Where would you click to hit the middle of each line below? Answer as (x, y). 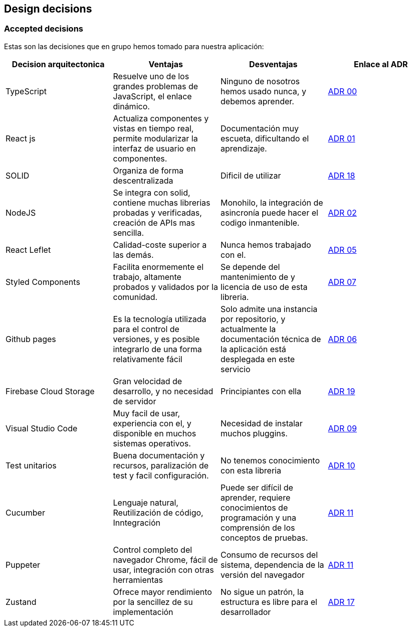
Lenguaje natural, (146, 502)
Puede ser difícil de (257, 487)
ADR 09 (342, 428)
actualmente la (248, 329)
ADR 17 (341, 602)
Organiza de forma (148, 170)
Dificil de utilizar (251, 175)
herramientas (138, 580)
